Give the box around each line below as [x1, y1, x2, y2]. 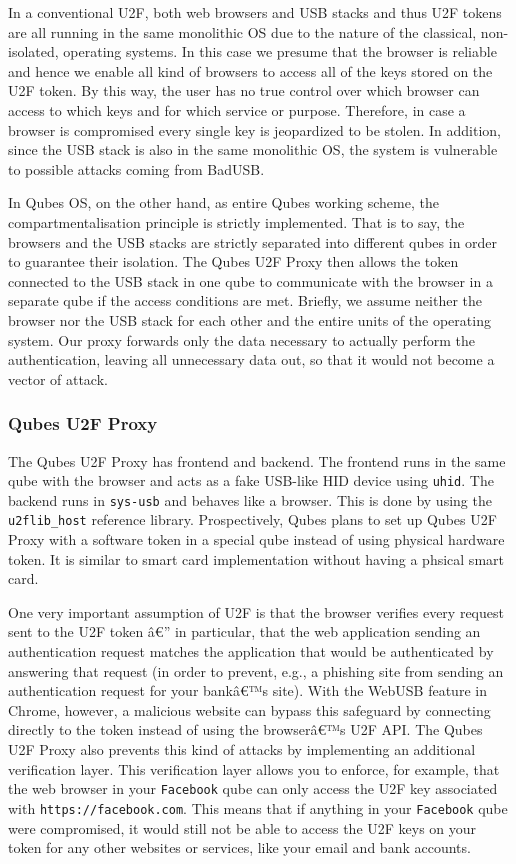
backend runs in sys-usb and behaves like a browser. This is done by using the [8, 489, 492, 510]
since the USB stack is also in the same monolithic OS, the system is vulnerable [8, 139, 498, 160]
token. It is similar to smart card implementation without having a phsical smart [8, 548, 504, 569]
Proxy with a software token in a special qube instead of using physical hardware [8, 529, 505, 550]
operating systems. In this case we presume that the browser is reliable [63, 41, 497, 62]
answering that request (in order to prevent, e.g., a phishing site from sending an [8, 660, 504, 681]
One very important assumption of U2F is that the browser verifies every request [8, 601, 504, 622]
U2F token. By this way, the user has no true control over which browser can [8, 80, 480, 101]
